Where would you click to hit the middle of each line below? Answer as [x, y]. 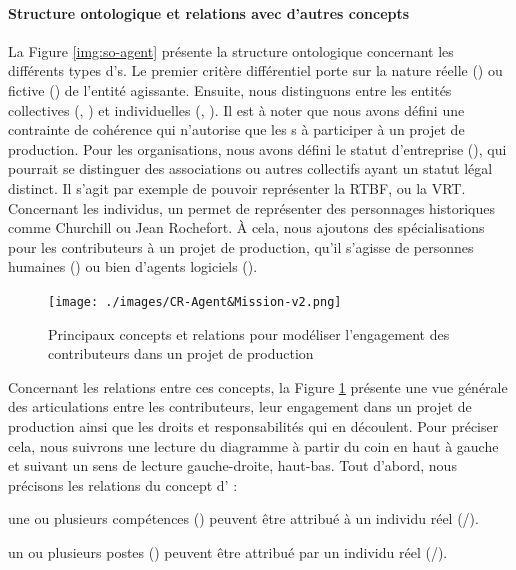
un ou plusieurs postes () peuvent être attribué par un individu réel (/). [228, 551]
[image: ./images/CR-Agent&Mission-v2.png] [195, 301]
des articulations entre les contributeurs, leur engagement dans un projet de [240, 406]
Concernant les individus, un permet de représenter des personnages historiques [252, 207]
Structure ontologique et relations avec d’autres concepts [209, 12]
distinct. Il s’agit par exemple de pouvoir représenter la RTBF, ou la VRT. [237, 187]
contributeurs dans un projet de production [181, 353]
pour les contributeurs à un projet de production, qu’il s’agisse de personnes [241, 246]
